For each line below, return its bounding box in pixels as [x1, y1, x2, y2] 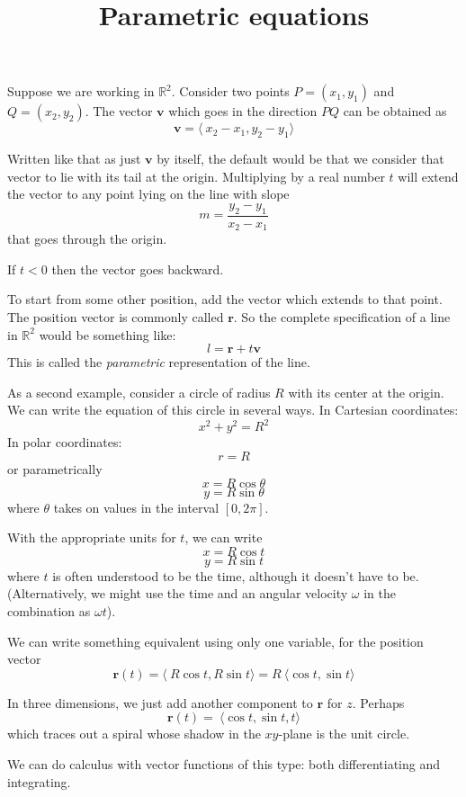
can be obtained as [343, 102, 447, 121]
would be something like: [39, 325, 176, 344]
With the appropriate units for [7, 528, 176, 547]
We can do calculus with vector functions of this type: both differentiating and [7, 755, 441, 774]
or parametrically [7, 460, 103, 479]
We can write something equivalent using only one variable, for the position [7, 631, 424, 650]
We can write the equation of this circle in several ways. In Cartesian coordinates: [7, 400, 459, 419]
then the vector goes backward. [51, 259, 224, 278]
